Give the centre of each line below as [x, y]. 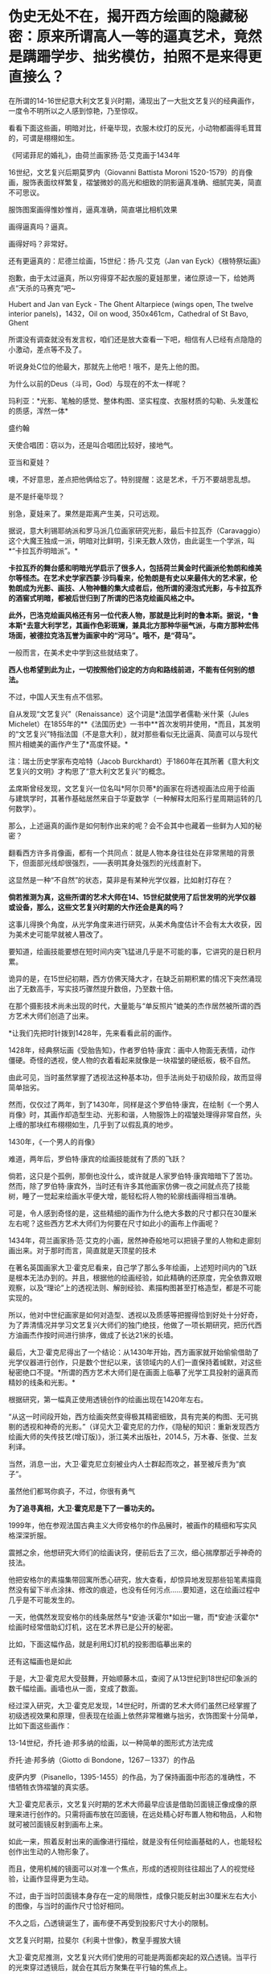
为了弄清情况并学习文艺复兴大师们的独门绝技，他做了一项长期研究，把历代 [131, 1325]
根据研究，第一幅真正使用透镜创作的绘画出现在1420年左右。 [108, 1399]
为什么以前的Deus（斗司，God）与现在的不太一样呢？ [98, 383]
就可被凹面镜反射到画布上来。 [57, 1824]
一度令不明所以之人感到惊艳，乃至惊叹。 [75, 110]
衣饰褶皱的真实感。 [61, 1787]
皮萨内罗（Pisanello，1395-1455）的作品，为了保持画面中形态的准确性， [129, 1777]
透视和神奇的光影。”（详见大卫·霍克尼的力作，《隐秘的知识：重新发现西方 [141, 1426]
